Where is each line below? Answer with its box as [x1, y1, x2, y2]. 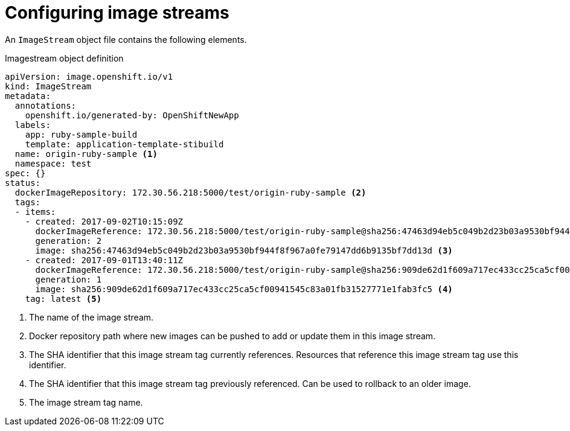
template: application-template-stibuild [25, 139, 224, 149]
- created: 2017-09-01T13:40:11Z [25, 255, 184, 265]
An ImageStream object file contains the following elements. [5, 34, 247, 45]
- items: [14, 206, 56, 217]
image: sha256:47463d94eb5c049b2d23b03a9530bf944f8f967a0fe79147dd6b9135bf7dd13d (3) [35, 245, 453, 255]
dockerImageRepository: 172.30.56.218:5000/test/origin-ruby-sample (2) [14, 187, 367, 197]
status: [5, 177, 41, 188]
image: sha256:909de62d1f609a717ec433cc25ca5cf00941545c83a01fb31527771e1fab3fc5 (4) [35, 284, 453, 294]
